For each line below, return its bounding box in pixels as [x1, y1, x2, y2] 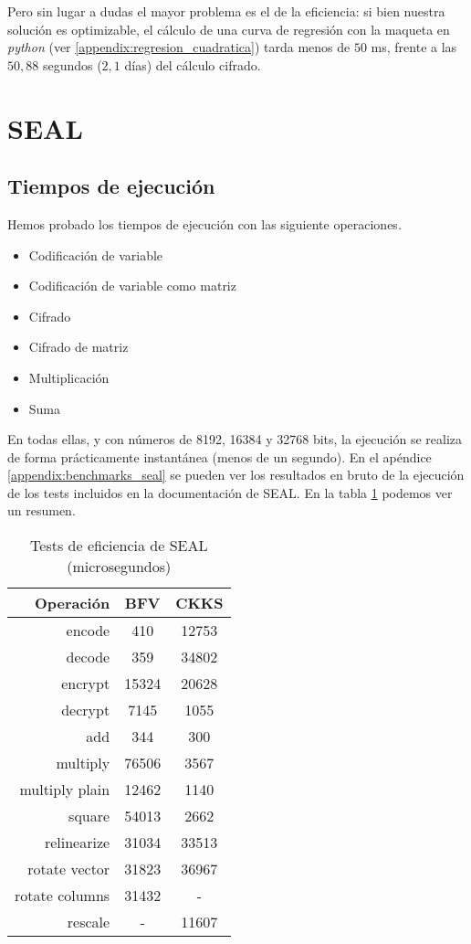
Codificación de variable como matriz [28, 276, 236, 295]
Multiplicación [28, 367, 110, 387]
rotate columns [15, 885, 110, 907]
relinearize [44, 832, 110, 854]
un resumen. [7, 501, 76, 520]
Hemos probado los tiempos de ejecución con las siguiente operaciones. [7, 214, 402, 233]
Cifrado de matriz [28, 337, 129, 356]
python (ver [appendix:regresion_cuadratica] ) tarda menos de [7, 37, 351, 57]
